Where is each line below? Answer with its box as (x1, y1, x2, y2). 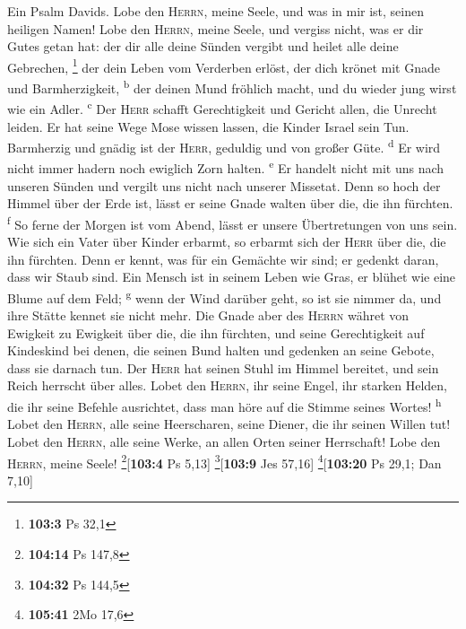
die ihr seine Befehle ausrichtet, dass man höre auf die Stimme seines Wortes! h (7, 395, 442, 415)
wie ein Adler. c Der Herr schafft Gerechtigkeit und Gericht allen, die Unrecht (7, 97, 437, 118)
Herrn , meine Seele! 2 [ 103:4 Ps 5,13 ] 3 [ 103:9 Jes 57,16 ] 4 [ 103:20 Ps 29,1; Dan (7, 450, 442, 472)
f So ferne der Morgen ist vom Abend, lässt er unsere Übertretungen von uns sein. (7, 212, 458, 233)
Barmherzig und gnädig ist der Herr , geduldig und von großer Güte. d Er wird (7, 135, 441, 156)
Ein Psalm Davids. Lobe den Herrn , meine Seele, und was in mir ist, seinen (7, 2, 425, 20)
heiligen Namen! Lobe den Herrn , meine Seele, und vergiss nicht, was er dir (7, 19, 424, 38)
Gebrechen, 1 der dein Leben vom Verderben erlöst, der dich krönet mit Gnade (7, 55, 440, 76)
